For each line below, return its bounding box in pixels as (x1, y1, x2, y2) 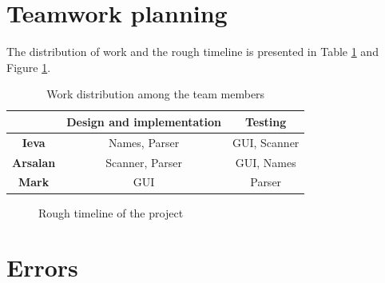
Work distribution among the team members (46, 86, 265, 102)
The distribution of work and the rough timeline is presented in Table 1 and (6, 43, 379, 60)
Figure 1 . (6, 58, 51, 75)
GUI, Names (235, 153, 296, 170)
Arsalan (12, 153, 56, 170)
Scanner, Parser (105, 153, 182, 170)
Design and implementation (66, 113, 221, 130)
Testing (245, 113, 287, 130)
